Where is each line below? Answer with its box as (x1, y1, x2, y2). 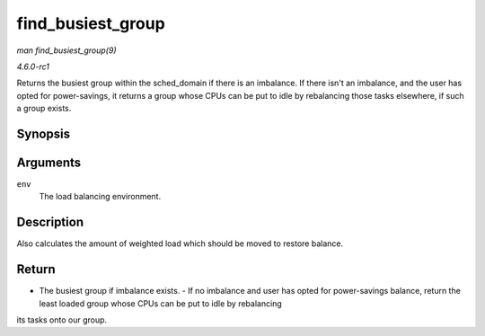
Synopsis (16, 126, 71, 141)
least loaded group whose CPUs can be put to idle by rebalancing (39, 297, 282, 309)
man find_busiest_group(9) (16, 45, 117, 56)
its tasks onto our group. (16, 314, 108, 325)
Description (16, 215, 84, 230)
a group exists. (16, 103, 72, 114)
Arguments (16, 155, 82, 170)
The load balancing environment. (39, 191, 162, 202)
